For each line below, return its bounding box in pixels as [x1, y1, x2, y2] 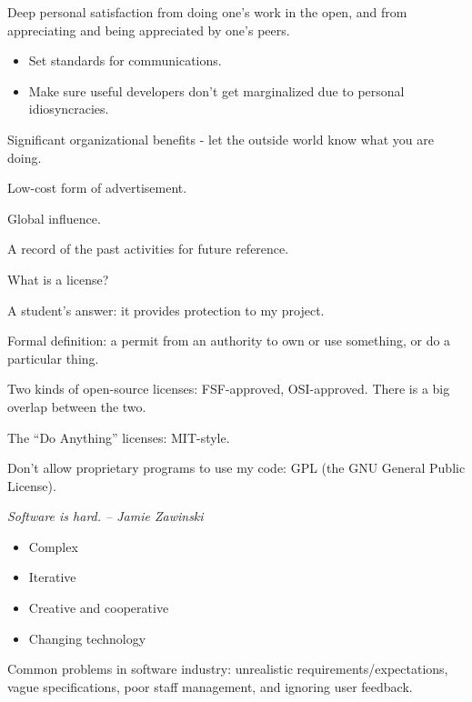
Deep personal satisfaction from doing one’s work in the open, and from [7, 3, 407, 21]
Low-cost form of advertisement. [7, 178, 187, 197]
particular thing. [7, 348, 99, 367]
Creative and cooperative [28, 598, 169, 617]
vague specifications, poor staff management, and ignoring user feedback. [7, 677, 413, 696]
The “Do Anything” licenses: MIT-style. [7, 427, 230, 446]
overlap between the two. [7, 396, 146, 416]
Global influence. [7, 208, 101, 227]
